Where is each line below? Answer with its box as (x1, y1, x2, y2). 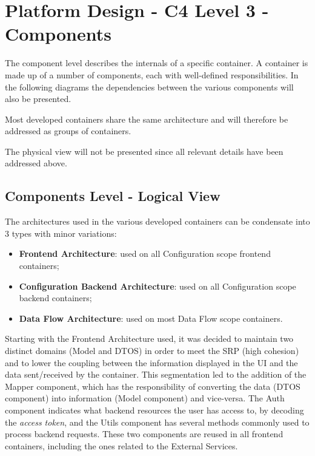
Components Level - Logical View (5, 186, 220, 205)
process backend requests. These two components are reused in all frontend (5, 427, 283, 440)
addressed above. (5, 157, 67, 169)
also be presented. (5, 92, 71, 105)
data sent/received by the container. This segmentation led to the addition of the (5, 368, 307, 381)
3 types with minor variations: (5, 226, 117, 239)
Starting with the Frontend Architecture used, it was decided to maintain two (5, 332, 294, 345)
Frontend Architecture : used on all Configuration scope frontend (19, 247, 271, 260)
